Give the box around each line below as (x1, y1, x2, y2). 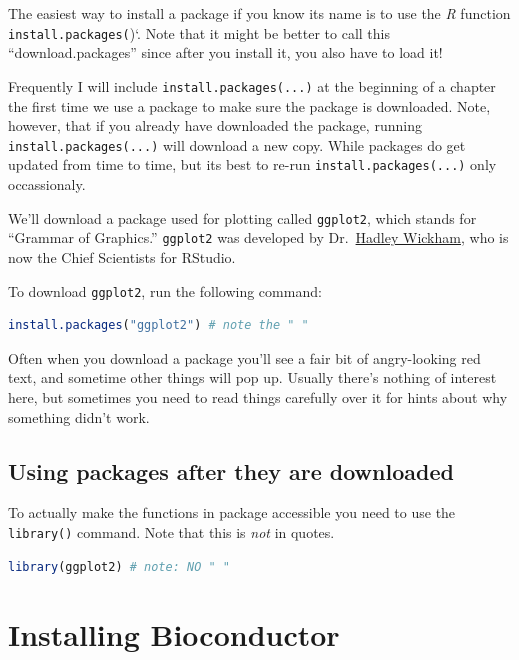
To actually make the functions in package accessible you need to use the (8, 502, 456, 523)
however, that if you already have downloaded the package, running (8, 115, 422, 136)
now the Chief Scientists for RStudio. (8, 246, 236, 267)
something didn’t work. (8, 406, 150, 427)
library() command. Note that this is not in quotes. (8, 521, 335, 542)
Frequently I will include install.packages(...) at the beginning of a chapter (8, 75, 496, 96)
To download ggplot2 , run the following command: (8, 280, 322, 301)
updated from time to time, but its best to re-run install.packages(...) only (8, 154, 497, 175)
